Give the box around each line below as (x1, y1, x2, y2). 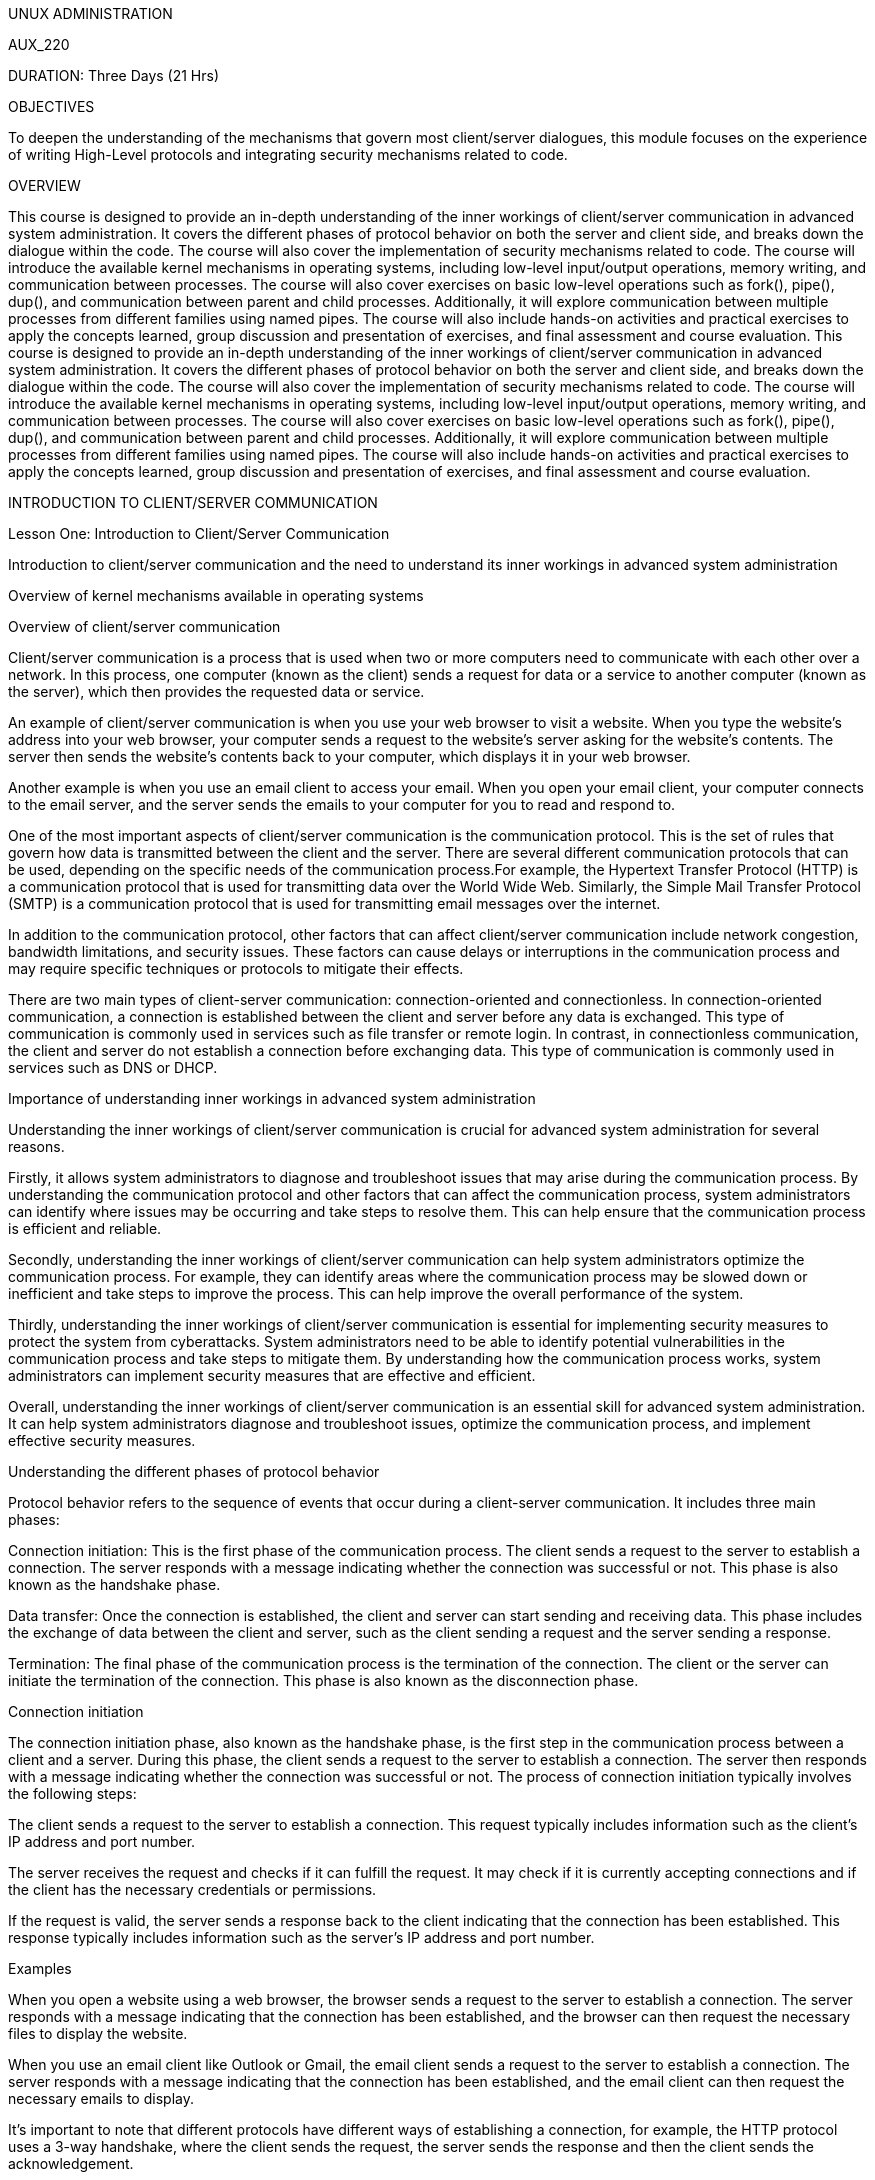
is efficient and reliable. (8, 1220, 162, 1237)
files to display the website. (8, 2025, 188, 2042)
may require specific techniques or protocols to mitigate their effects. (8, 960, 464, 977)
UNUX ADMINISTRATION (8, 5, 173, 22)
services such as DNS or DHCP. (8, 1059, 218, 1076)
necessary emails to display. (8, 2090, 194, 2107)
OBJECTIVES (8, 98, 95, 115)
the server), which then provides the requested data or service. (8, 683, 425, 700)
